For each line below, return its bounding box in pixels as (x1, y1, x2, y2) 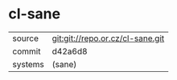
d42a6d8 (51, 46, 88, 57)
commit (12, 46, 41, 57)
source (12, 33, 39, 44)
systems (12, 58, 44, 70)
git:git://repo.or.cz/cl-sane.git (51, 33, 165, 44)
